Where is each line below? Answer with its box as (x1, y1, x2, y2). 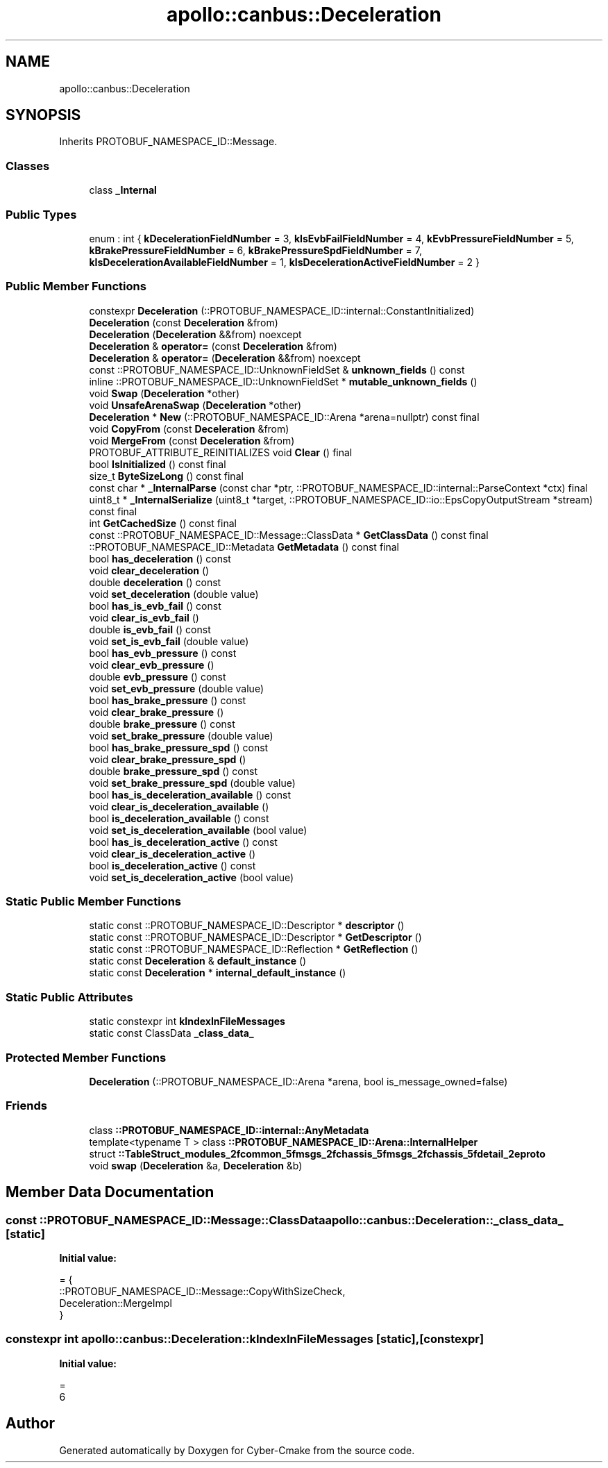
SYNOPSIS (6, 106, 81, 124)
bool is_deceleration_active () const (89, 859, 256, 871)
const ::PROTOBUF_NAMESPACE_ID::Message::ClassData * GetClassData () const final (89, 528, 489, 541)
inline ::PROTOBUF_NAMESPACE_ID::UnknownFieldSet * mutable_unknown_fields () (89, 375, 478, 387)
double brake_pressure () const (89, 717, 235, 730)
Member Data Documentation (6, 1183, 214, 1201)
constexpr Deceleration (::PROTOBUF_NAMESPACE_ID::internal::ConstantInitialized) (89, 304, 475, 317)
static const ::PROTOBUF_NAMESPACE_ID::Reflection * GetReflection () (89, 943, 419, 956)
